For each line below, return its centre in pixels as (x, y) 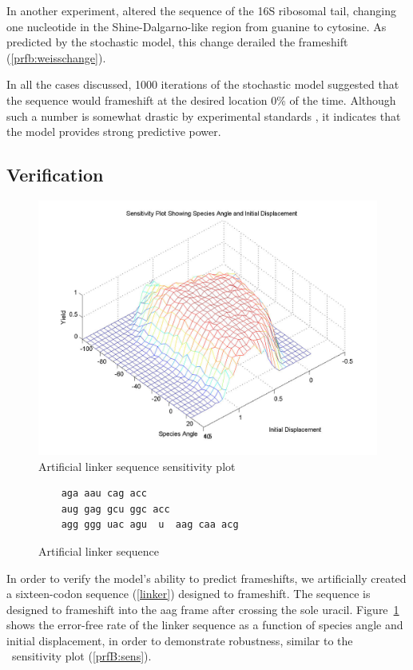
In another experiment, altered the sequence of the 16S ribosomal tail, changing (201, 10)
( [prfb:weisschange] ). (56, 57)
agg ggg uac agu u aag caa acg (150, 525)
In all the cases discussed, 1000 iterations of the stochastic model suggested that (203, 84)
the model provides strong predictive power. (114, 132)
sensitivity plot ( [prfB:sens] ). (81, 656)
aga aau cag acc (104, 494)
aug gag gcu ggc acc (115, 509)
